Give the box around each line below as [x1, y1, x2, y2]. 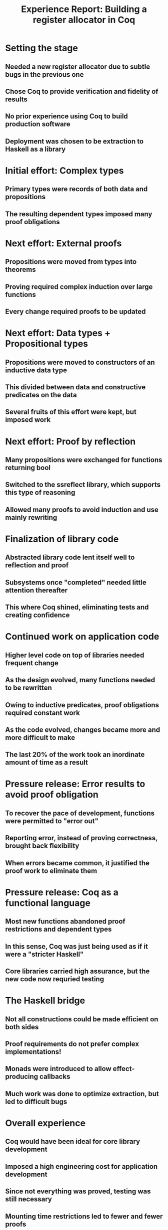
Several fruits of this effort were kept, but [5, 408, 136, 416]
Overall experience [5, 1117, 86, 1129]
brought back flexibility [5, 842, 79, 850]
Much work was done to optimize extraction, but [5, 1090, 159, 1098]
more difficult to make [5, 733, 75, 742]
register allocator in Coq [32, 14, 135, 26]
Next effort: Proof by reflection [5, 435, 136, 447]
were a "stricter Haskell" [5, 950, 84, 959]
